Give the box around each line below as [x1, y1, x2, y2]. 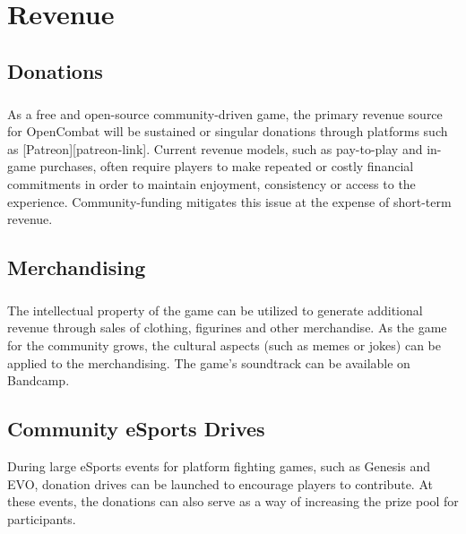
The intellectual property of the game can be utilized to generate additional [7, 300, 423, 319]
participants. [7, 509, 76, 528]
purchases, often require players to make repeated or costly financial [39, 157, 414, 176]
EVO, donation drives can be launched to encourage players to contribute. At [7, 474, 433, 493]
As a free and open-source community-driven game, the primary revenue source [7, 104, 443, 123]
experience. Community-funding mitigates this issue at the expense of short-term [7, 192, 452, 211]
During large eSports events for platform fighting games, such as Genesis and [7, 457, 430, 476]
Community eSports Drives [7, 415, 265, 443]
